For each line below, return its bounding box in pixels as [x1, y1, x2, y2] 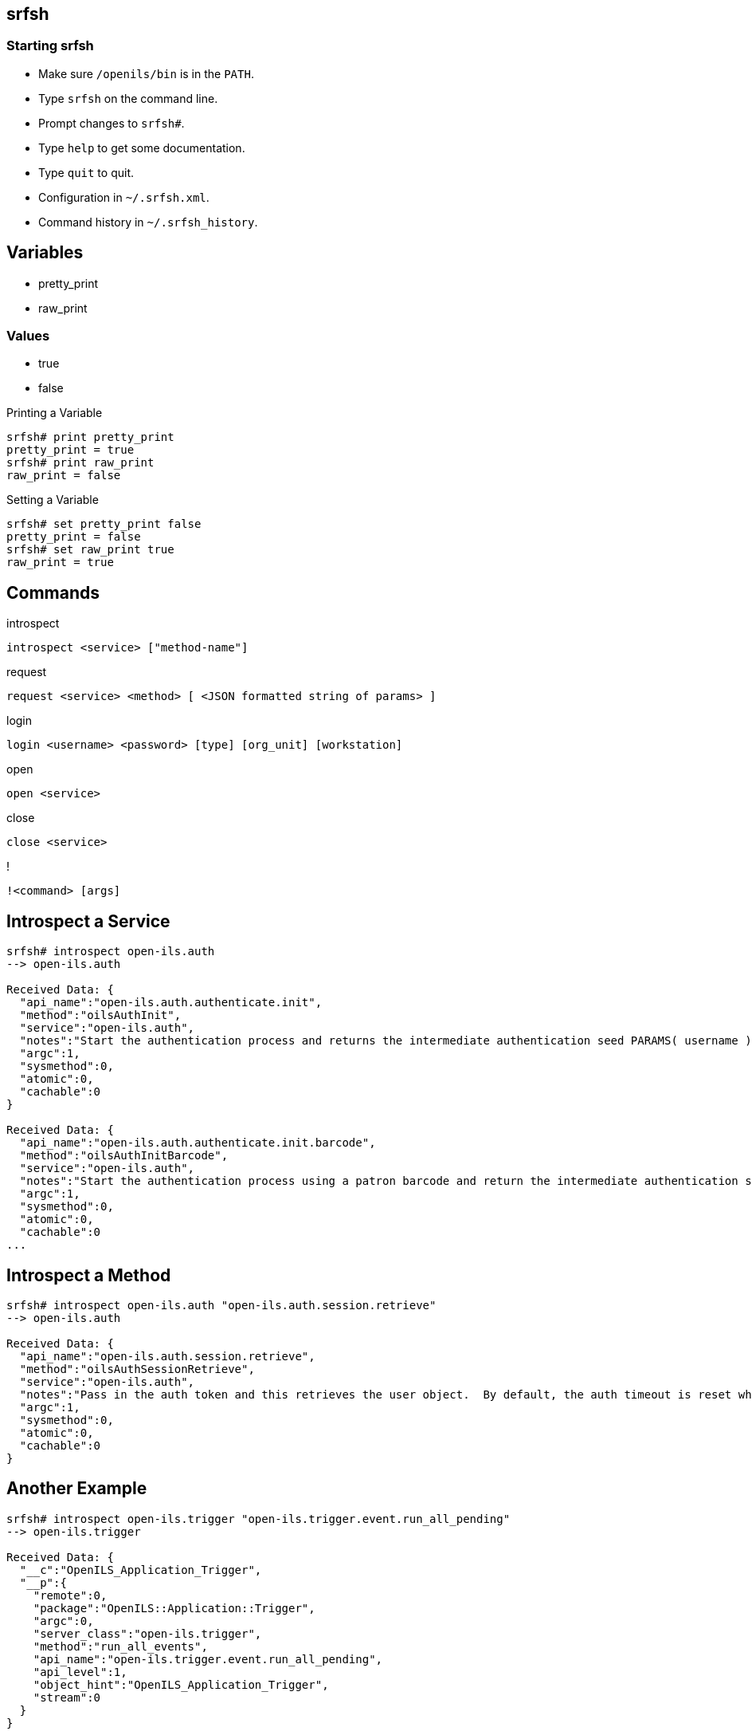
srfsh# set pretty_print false [6, 517, 202, 531]
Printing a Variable [6, 406, 103, 420]
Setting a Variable [6, 493, 99, 507]
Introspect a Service [6, 911, 170, 931]
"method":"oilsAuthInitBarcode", [19, 1149, 229, 1163]
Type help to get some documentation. [38, 140, 245, 155]
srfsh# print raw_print [6, 456, 155, 470]
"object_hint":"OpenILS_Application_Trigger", [33, 1678, 329, 1691]
